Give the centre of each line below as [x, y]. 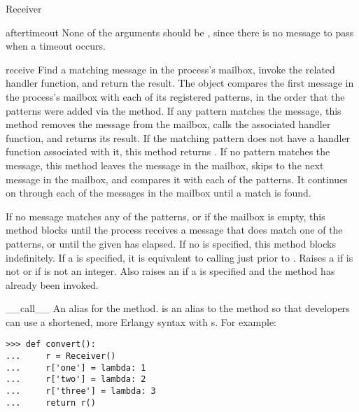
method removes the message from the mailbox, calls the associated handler [168, 124]
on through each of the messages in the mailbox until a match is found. [159, 193]
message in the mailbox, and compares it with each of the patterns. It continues [177, 179]
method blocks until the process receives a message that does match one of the [174, 230]
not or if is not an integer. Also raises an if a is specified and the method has [170, 271]
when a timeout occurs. [56, 46]
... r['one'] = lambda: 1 [76, 368]
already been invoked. [52, 284]
